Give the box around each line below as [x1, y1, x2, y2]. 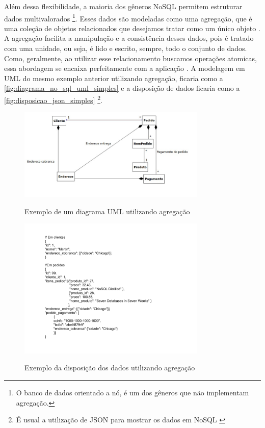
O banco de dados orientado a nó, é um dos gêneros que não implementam [16, 387, 249, 397]
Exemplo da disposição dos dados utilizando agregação [24, 362, 195, 373]
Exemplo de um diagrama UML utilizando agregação [24, 206, 190, 216]
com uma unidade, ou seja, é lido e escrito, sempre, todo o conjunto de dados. [4, 43, 247, 54]
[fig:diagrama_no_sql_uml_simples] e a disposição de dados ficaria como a [4, 83, 240, 93]
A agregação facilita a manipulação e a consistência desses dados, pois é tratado [4, 33, 254, 43]
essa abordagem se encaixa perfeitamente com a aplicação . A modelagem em [4, 63, 245, 73]
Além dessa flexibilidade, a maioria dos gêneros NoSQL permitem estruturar [4, 1, 243, 11]
